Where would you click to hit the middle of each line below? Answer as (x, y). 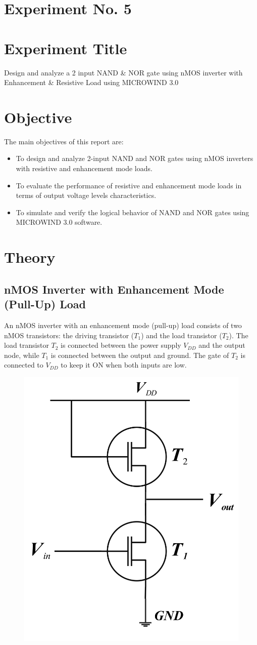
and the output (222, 345)
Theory (30, 257)
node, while (22, 355)
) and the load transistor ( (182, 335)
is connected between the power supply (121, 345)
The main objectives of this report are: (64, 141)
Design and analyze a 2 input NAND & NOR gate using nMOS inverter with (123, 72)
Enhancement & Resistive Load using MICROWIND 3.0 (91, 82)
